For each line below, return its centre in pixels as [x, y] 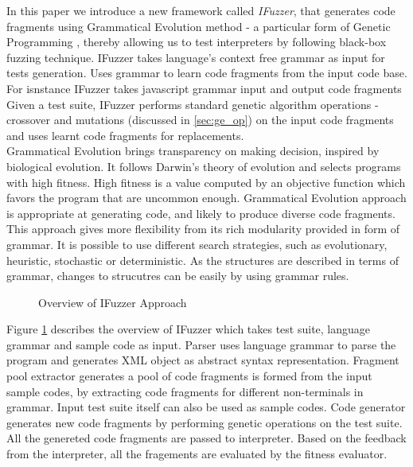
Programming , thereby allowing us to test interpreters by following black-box [197, 42]
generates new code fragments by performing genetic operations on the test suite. [205, 422]
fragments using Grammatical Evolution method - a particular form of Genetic [199, 26]
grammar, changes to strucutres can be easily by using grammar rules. [178, 276]
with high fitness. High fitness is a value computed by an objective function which [206, 182]
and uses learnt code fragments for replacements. [125, 135]
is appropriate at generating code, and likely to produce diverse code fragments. [201, 213]
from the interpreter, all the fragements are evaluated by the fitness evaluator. [197, 454]
